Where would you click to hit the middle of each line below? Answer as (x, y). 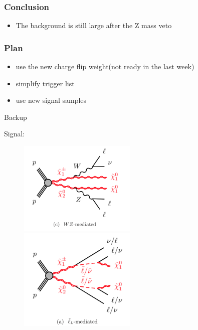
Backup (16, 117)
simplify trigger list (45, 83)
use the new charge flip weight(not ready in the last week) (105, 66)
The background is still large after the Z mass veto (94, 25)
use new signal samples (51, 100)
